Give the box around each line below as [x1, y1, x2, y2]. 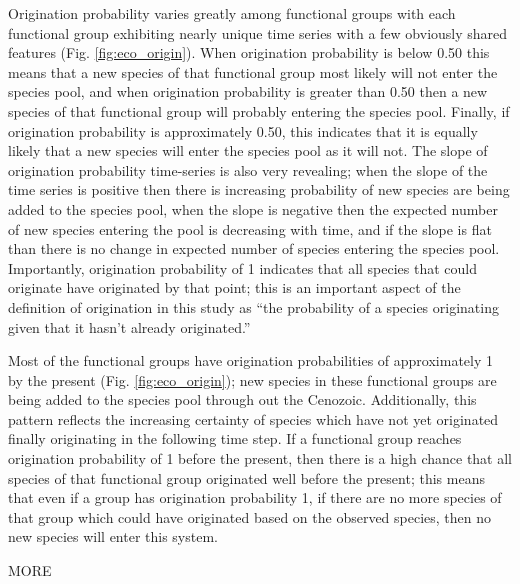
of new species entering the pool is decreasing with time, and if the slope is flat [8, 218, 492, 239]
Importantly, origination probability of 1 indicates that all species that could [8, 257, 478, 278]
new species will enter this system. [8, 526, 218, 547]
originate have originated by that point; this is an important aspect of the [8, 277, 461, 298]
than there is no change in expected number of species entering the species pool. [8, 238, 500, 259]
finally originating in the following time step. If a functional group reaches [8, 428, 462, 449]
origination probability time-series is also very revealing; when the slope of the [8, 159, 488, 180]
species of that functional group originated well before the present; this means [8, 467, 485, 488]
